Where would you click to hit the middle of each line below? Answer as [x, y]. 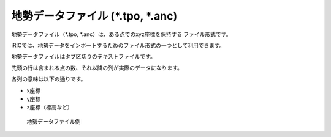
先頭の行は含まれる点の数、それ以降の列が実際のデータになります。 [97, 68]
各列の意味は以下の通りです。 [49, 79]
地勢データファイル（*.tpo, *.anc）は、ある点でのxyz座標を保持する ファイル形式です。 [121, 34]
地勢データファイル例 [54, 121]
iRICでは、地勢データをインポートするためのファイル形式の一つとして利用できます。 [118, 45]
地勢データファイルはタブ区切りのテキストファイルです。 [84, 57]
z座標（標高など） [50, 108]
